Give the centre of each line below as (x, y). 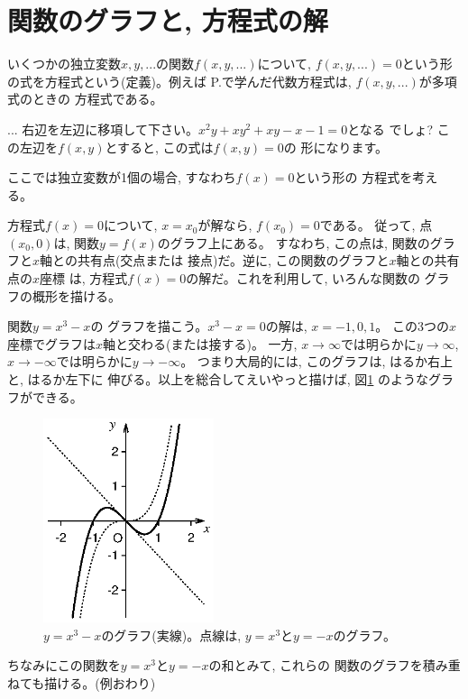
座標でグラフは (51, 343)
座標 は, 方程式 (84, 278)
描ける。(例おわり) (100, 683)
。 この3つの (412, 326)
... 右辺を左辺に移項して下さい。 (103, 129)
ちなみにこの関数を (64, 665)
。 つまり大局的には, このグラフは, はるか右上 (317, 361)
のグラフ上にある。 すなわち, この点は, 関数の (294, 242)
